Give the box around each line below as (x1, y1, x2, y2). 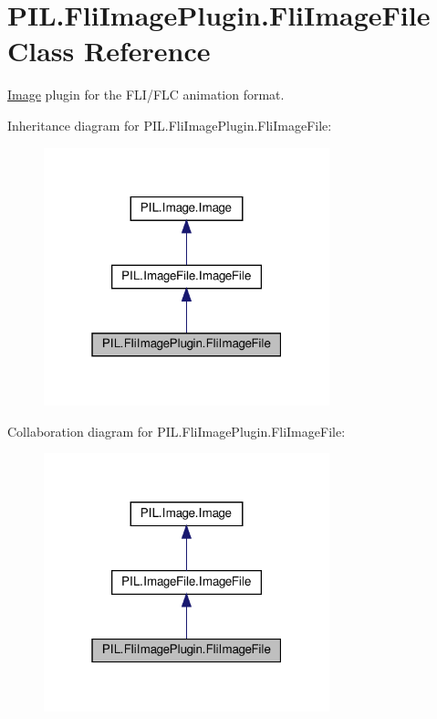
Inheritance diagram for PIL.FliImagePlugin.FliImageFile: (7, 115, 332, 134)
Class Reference (7, 32, 211, 69)
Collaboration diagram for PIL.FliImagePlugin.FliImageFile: (7, 421, 346, 440)
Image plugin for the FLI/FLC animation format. (7, 85, 285, 104)
